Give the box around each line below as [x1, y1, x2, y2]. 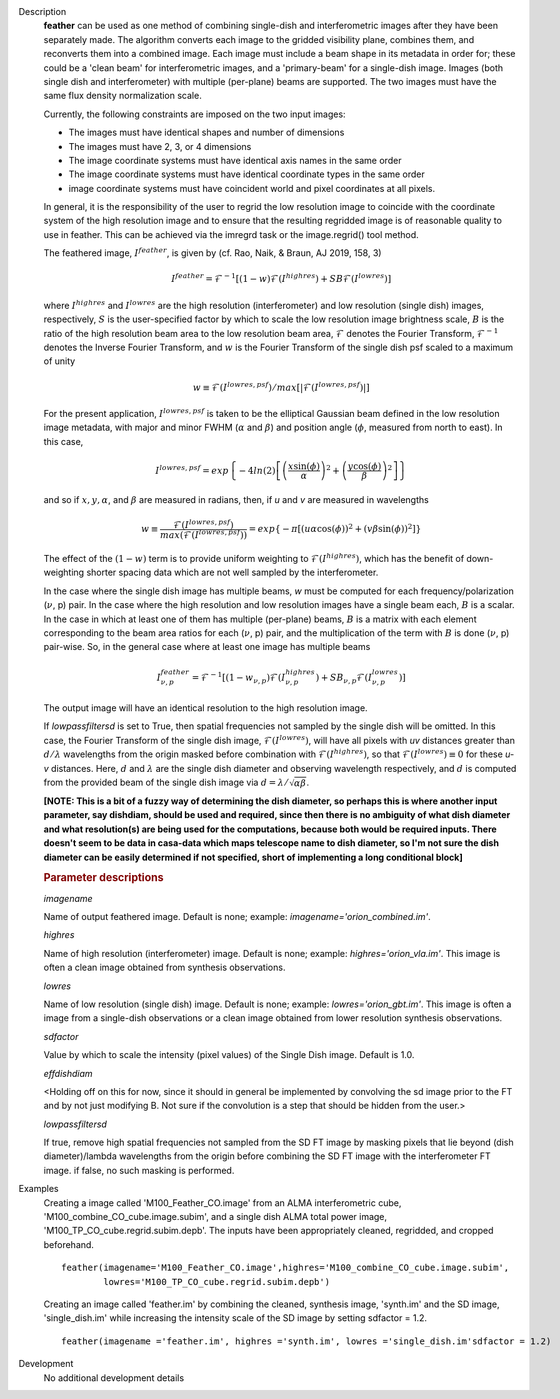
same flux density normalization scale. [43, 90, 202, 102]
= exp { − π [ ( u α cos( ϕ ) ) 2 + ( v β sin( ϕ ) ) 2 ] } [248, 521, 422, 535]
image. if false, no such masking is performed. [43, 1164, 235, 1176]
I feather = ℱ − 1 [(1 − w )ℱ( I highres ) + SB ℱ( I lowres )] [171, 271, 392, 285]
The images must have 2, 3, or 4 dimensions [68, 140, 252, 152]
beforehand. [43, 1238, 95, 1250]
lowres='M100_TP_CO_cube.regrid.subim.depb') [103, 1276, 330, 1287]
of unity [43, 355, 76, 367]
